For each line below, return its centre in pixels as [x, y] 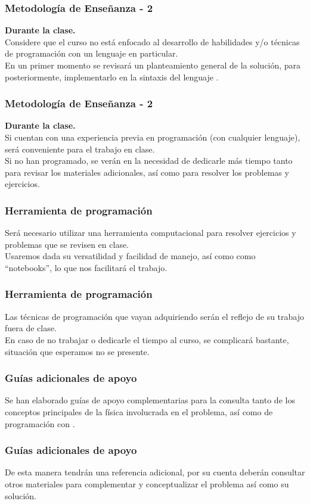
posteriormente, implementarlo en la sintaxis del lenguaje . [112, 77]
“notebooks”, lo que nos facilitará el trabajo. [86, 267]
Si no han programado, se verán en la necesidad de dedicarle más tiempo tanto [149, 161]
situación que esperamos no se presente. [77, 351]
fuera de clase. [31, 328]
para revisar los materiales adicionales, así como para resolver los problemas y [147, 172]
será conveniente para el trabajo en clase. [80, 149]
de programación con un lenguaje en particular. [92, 53]
